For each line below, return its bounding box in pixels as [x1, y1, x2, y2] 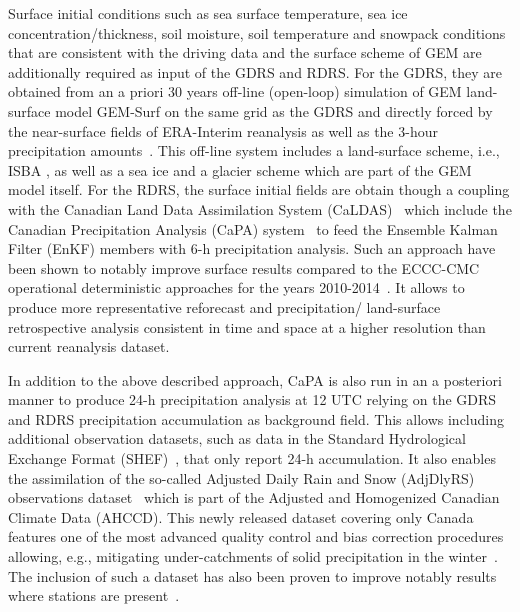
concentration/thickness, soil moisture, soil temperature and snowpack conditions [8, 22, 506, 43]
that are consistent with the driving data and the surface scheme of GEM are [8, 42, 482, 63]
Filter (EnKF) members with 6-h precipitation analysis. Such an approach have [8, 238, 496, 259]
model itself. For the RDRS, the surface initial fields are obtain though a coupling [8, 179, 510, 200]
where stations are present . [8, 585, 180, 606]
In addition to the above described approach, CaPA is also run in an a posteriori [8, 369, 502, 390]
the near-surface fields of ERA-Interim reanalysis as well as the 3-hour [8, 120, 438, 141]
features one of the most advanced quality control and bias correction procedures [8, 526, 504, 547]
